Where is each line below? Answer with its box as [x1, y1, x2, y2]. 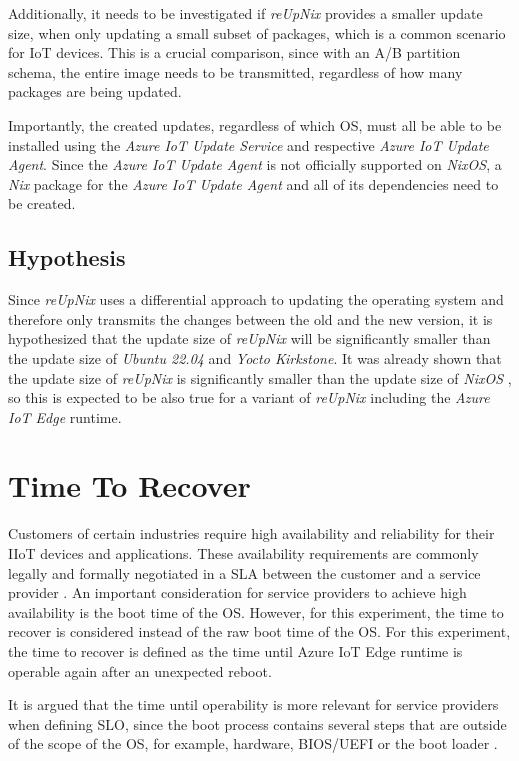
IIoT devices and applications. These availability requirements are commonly [8, 543, 479, 564]
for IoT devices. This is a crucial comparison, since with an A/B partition [8, 42, 461, 63]
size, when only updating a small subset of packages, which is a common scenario [8, 22, 506, 43]
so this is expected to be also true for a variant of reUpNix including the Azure [8, 387, 490, 408]
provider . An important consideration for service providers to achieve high [8, 582, 467, 603]
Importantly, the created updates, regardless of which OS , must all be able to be [8, 114, 502, 135]
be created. [8, 193, 76, 214]
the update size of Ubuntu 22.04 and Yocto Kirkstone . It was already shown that [8, 347, 502, 368]
